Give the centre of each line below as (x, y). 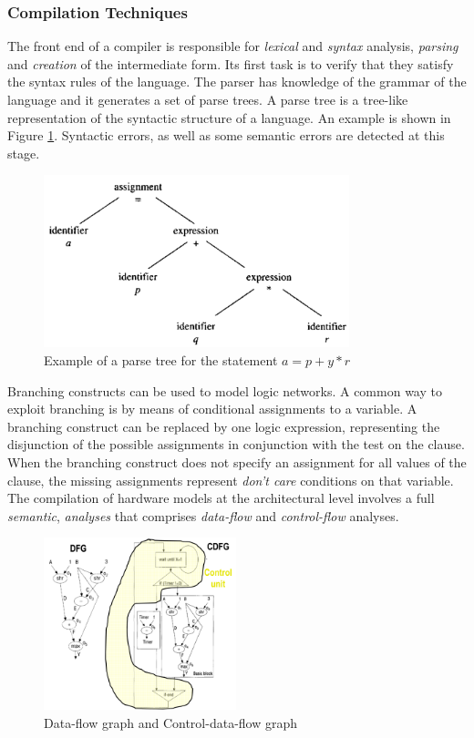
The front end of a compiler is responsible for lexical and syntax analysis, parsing (233, 46)
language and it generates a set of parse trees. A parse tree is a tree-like (208, 99)
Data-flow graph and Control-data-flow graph (171, 722)
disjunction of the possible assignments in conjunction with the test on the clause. (236, 444)
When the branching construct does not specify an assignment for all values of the (237, 461)
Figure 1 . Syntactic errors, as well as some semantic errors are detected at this (226, 135)
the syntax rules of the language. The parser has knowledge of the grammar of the (237, 82)
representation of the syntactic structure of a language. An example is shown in (229, 117)
